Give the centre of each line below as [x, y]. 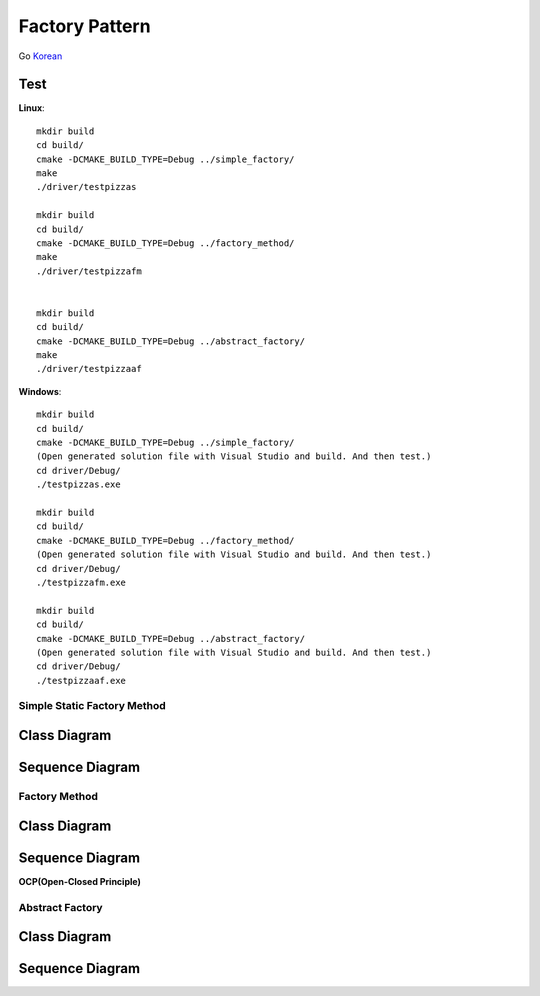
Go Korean [40, 56]
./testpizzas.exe [78, 484]
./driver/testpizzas [86, 187]
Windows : [40, 391]
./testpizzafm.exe [81, 582]
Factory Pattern [84, 26]
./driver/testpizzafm [89, 271]
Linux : [31, 108]
